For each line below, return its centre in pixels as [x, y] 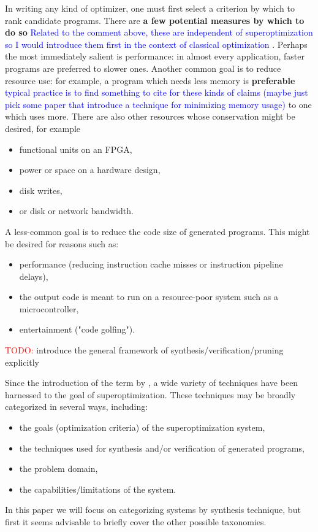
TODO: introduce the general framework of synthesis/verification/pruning [144, 350]
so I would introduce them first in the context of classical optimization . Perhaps [156, 44]
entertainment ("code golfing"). [77, 329]
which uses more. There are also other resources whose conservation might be [150, 116]
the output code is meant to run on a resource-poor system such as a [149, 297]
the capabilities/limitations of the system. [98, 489]
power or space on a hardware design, [90, 170]
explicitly [22, 362]
